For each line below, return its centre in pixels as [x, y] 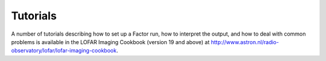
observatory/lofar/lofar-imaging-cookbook [64, 51]
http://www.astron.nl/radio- [245, 42]
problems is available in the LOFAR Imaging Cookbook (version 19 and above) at [110, 42]
